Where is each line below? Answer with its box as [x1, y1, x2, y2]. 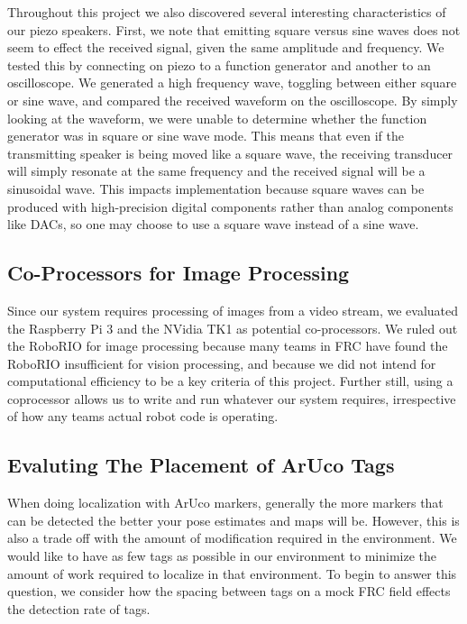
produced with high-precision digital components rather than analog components [7, 197, 453, 216]
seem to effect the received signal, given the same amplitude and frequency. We [7, 38, 444, 57]
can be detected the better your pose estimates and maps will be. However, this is [7, 510, 460, 529]
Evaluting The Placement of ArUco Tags [7, 451, 395, 479]
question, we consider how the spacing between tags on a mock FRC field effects [7, 582, 451, 601]
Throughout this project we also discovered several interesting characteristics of [7, 3, 446, 21]
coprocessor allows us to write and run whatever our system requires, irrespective [7, 389, 456, 408]
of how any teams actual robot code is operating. [7, 407, 279, 426]
